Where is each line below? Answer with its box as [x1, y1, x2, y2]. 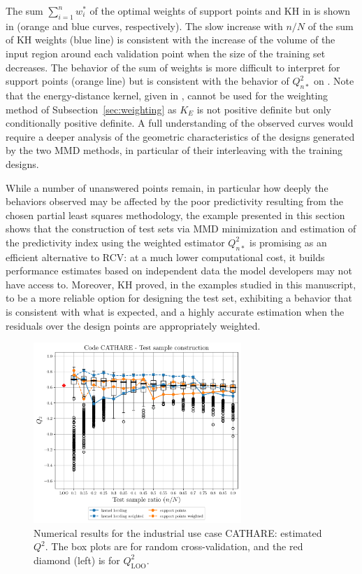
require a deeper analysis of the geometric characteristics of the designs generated [6, 129, 355, 143]
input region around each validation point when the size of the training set [6, 45, 326, 60]
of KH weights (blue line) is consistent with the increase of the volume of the [6, 32, 335, 47]
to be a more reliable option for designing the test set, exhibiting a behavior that [6, 290, 352, 305]
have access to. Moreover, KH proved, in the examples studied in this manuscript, [6, 276, 356, 291]
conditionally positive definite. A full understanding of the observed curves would [6, 115, 354, 130]
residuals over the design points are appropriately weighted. [6, 318, 261, 332]
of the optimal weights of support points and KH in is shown [89, 3, 351, 17]
